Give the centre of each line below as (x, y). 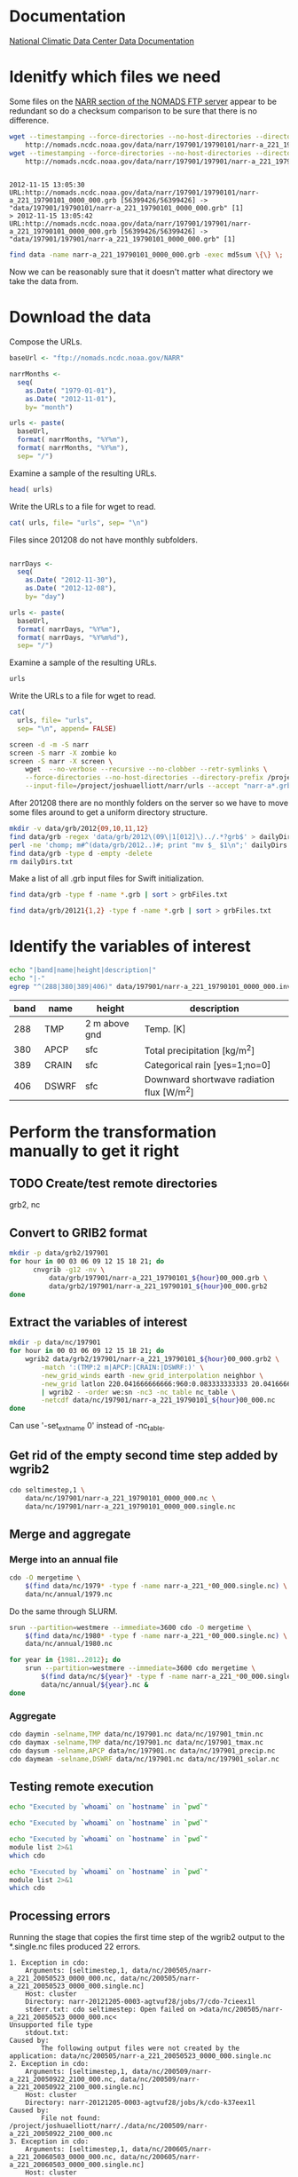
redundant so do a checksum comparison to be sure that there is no (133, 111)
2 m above (107, 1023)
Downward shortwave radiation (210, 1080)
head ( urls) (31, 489)
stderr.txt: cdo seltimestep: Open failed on (111, 2010)
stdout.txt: (47, 2033)
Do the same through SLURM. (63, 1611)
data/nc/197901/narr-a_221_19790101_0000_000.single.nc (131, 1507)
